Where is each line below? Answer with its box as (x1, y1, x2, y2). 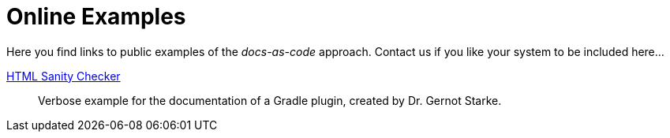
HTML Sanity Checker (6, 69, 121, 83)
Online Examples (6, 3, 186, 30)
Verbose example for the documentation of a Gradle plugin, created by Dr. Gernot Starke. (38, 93, 502, 107)
